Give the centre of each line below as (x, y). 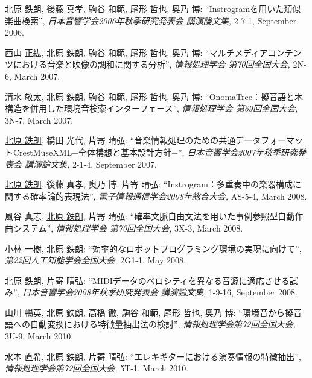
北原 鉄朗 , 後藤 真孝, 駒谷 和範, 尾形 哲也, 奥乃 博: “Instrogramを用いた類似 (153, 8)
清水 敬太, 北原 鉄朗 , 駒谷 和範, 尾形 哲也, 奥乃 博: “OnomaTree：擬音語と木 (154, 96)
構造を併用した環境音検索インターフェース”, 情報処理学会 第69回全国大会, (151, 108)
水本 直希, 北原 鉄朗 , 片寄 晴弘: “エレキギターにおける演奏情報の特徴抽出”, (153, 356)
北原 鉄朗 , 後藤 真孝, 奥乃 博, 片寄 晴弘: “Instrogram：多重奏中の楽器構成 (149, 184)
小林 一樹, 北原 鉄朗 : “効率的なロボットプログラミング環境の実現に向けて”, (153, 248)
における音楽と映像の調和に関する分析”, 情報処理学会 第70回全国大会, (151, 64)
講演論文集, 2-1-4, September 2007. (91, 164)
